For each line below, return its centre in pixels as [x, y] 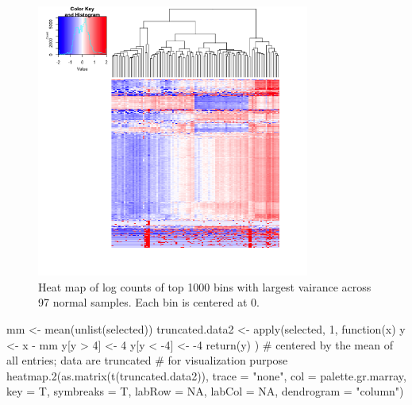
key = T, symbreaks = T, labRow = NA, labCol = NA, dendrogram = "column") [205, 391]
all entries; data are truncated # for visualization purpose [147, 360]
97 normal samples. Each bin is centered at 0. [149, 302]
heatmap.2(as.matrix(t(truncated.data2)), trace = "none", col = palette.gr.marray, [206, 375]
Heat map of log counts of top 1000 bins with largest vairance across [205, 286]
